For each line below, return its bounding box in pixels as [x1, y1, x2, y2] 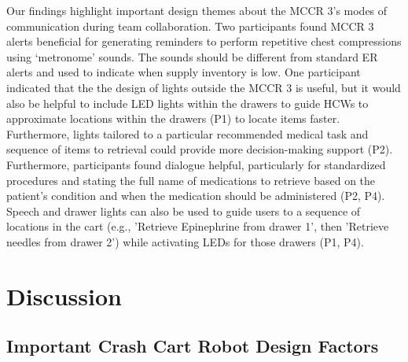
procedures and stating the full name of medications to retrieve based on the [6, 172, 376, 188]
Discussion [6, 279, 122, 312]
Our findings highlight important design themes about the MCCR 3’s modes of [6, 2, 388, 18]
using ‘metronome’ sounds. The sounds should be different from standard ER [6, 48, 378, 65]
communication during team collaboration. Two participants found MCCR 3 [6, 17, 374, 34]
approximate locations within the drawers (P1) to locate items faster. [6, 110, 340, 127]
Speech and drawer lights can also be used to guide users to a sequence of [6, 202, 361, 219]
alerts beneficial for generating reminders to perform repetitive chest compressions [6, 33, 402, 50]
